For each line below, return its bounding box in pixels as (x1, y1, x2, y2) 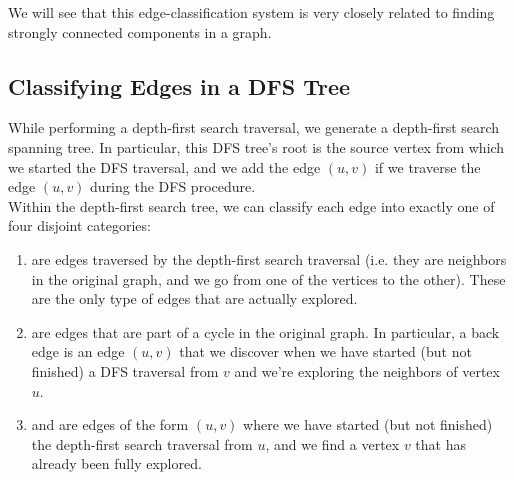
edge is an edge (31, 341, 125, 362)
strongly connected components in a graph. (8, 21, 272, 42)
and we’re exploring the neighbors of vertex (234, 360, 500, 381)
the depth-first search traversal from (31, 433, 253, 454)
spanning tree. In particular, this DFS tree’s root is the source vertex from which (8, 136, 505, 157)
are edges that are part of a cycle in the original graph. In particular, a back (31, 321, 500, 342)
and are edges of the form (31, 414, 189, 435)
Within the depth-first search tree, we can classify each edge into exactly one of (8, 195, 495, 216)
